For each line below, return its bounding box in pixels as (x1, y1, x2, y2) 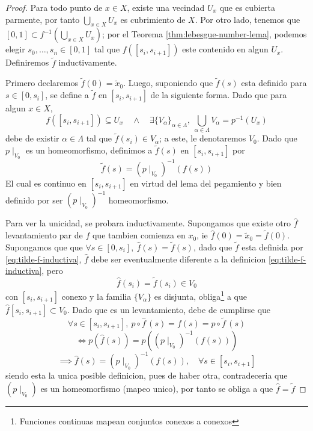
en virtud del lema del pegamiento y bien (130, 176, 282, 189)
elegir (5, 43, 25, 55)
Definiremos (5, 56, 49, 69)
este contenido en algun (182, 43, 269, 55)
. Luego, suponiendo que (123, 76, 213, 89)
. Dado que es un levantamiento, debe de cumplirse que (67, 303, 271, 315)
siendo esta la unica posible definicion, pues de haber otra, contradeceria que (5, 369, 288, 382)
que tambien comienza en (92, 229, 186, 241)
